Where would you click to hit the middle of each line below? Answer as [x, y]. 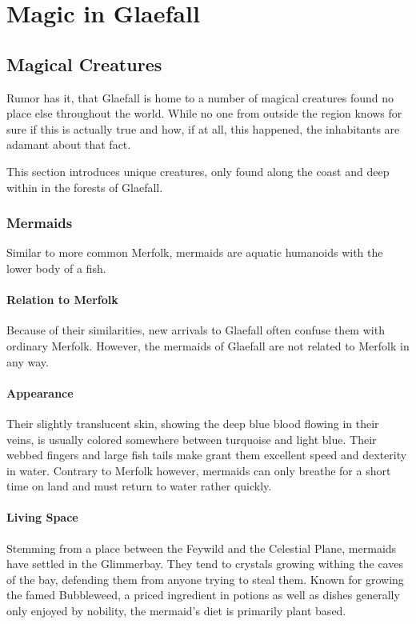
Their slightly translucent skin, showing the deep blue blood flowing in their [193, 423]
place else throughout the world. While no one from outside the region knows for [204, 113]
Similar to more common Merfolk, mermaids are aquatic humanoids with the [195, 252]
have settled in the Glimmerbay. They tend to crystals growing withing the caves [205, 564]
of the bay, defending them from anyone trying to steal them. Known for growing [205, 579]
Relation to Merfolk [62, 300]
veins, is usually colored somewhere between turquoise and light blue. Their [192, 439]
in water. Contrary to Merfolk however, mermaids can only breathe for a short [199, 470]
